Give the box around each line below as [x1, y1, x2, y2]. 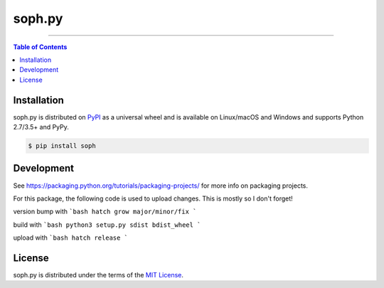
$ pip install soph [28, 142, 96, 149]
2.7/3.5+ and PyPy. [13, 123, 69, 132]
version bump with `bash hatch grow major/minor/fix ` [13, 207, 197, 216]
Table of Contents [13, 43, 68, 51]
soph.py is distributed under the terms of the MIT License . [13, 270, 184, 279]
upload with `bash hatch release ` [13, 233, 128, 242]
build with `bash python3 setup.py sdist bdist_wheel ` [13, 220, 201, 229]
